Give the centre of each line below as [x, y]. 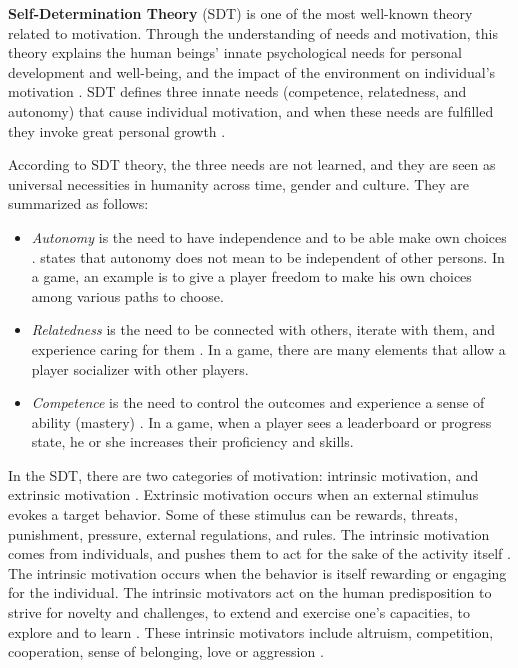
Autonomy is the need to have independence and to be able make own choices [269, 236]
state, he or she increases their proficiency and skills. [192, 441]
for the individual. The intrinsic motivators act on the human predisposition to [250, 592]
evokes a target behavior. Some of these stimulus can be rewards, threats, [233, 514]
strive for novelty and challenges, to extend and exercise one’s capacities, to [239, 612]
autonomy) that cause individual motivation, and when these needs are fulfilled [251, 110]
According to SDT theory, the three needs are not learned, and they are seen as [252, 164]
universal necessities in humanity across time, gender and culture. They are [239, 183]
